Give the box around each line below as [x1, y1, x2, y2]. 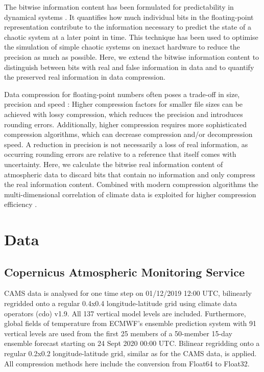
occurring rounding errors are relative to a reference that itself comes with [4, 149, 236, 159]
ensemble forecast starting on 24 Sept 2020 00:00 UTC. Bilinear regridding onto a [4, 338, 260, 348]
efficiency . [4, 199, 37, 210]
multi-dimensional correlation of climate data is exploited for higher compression [4, 189, 256, 199]
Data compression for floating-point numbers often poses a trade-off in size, [4, 88, 240, 99]
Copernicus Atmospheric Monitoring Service [4, 264, 245, 280]
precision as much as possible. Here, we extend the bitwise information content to [4, 51, 259, 62]
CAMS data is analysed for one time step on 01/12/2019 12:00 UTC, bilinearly [4, 288, 252, 298]
